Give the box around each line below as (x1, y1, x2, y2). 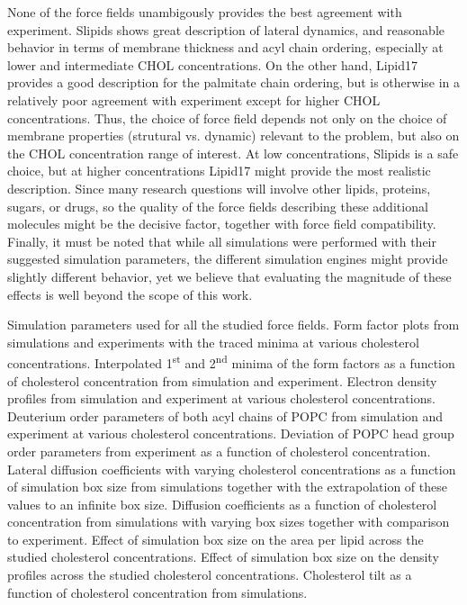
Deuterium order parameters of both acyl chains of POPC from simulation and (7, 406, 444, 425)
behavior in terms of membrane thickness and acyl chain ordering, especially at (7, 38, 444, 57)
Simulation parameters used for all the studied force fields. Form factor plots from (7, 315, 460, 334)
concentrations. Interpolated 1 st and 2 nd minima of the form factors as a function (7, 351, 455, 372)
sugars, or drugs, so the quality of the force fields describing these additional (7, 196, 428, 215)
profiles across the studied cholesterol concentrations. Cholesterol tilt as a (7, 565, 412, 584)
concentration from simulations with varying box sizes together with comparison (7, 512, 450, 531)
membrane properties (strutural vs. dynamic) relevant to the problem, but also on (7, 126, 460, 145)
